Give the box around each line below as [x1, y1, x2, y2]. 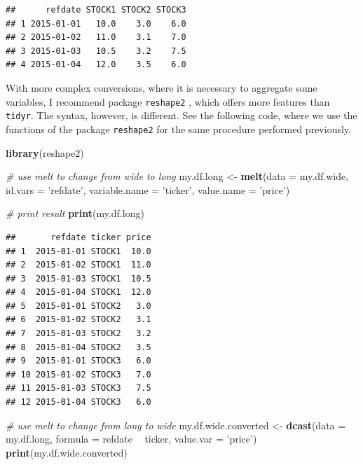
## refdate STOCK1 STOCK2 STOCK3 [6, 5, 186, 15]
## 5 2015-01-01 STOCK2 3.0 [6, 300, 151, 311]
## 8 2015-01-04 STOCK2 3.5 [6, 342, 151, 352]
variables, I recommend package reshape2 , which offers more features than [6, 94, 330, 109]
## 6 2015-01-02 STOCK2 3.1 [6, 314, 151, 325]
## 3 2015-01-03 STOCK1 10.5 [6, 273, 151, 284]
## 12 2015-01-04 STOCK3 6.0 [6, 397, 151, 408]
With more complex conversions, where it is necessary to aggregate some [6, 80, 317, 95]
